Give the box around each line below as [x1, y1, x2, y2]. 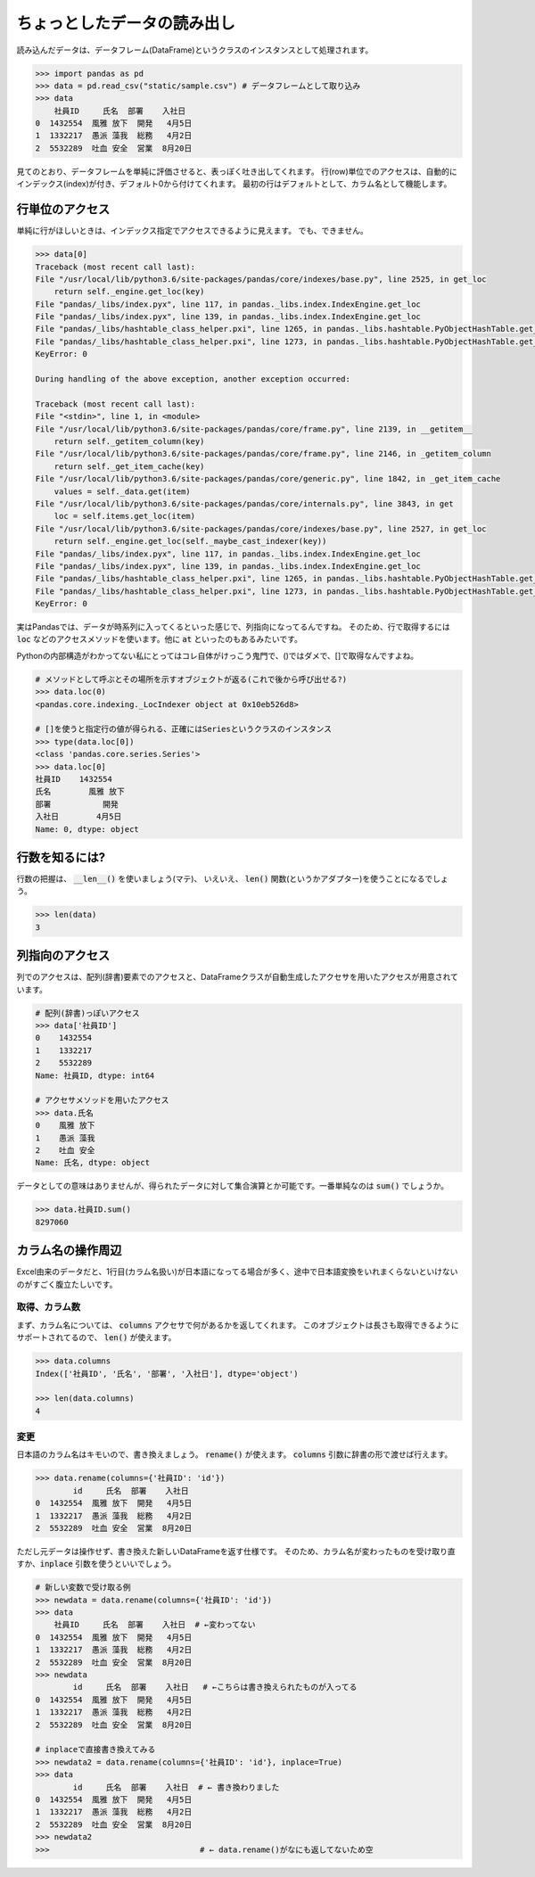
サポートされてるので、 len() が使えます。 [16, 1332, 177, 1343]
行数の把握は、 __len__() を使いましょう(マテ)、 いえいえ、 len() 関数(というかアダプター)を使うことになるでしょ [16, 874, 449, 885]
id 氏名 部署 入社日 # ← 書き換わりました [72, 1782, 280, 1792]
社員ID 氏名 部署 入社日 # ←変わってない [53, 1619, 256, 1630]
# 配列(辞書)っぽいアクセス [35, 1008, 140, 1018]
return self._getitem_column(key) [53, 437, 205, 446]
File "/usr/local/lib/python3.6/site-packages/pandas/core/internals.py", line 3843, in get [35, 498, 454, 508]
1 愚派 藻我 [35, 1132, 95, 1143]
